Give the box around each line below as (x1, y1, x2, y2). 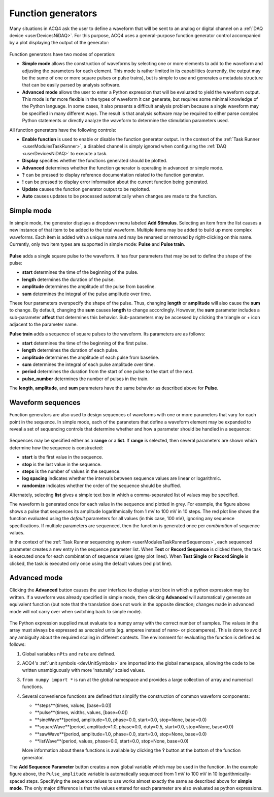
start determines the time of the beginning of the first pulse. (22, 340, 148, 346)
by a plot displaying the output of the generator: (9, 40, 110, 46)
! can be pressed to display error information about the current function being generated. (22, 179, 209, 185)
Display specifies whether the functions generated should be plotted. (22, 158, 167, 164)
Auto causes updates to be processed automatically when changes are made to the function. (22, 193, 218, 200)
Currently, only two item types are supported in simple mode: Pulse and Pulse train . (9, 241, 185, 247)
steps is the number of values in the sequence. (22, 468, 121, 474)
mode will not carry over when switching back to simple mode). (9, 608, 142, 614)
